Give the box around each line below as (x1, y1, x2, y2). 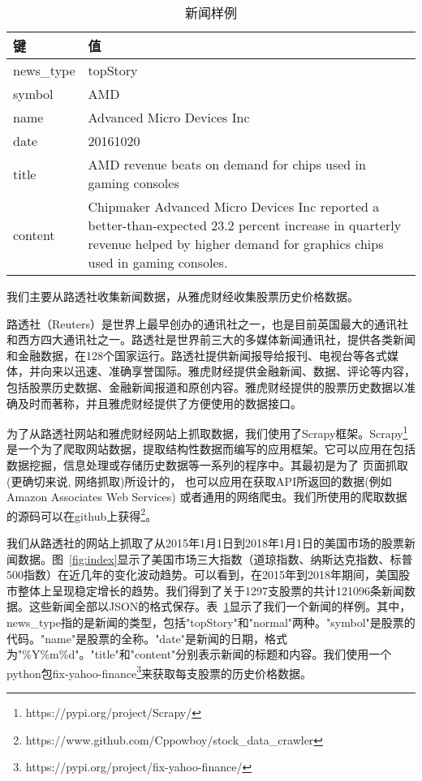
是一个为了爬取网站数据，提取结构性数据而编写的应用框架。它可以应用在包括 (6, 440, 416, 457)
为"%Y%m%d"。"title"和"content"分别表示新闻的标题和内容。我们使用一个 (6, 646, 392, 663)
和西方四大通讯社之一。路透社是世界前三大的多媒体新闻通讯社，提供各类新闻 (6, 331, 416, 348)
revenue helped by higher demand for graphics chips (88, 234, 384, 253)
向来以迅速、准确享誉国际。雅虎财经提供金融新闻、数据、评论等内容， (40, 363, 416, 380)
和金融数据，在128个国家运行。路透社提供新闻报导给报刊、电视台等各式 (6, 346, 387, 363)
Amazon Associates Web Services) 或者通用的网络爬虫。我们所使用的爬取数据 (6, 488, 407, 505)
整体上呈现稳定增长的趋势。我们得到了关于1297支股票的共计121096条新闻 (17, 581, 404, 599)
